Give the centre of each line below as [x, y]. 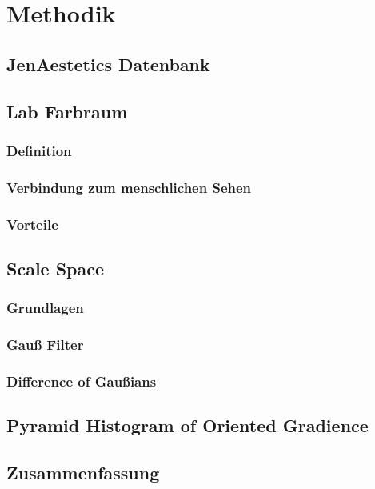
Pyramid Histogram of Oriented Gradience [187, 425]
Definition [39, 150]
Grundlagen [45, 308]
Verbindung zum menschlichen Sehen [129, 187]
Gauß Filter [45, 345]
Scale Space [56, 268]
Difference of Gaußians [82, 381]
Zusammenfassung [83, 472]
